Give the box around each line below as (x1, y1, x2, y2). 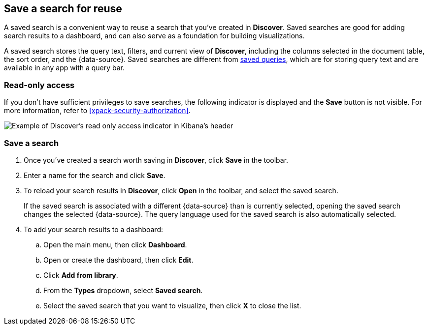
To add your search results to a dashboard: (24, 225, 164, 234)
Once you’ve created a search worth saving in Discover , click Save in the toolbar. (24, 155, 289, 164)
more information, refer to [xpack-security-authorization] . (4, 106, 191, 115)
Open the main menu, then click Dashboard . (43, 240, 187, 249)
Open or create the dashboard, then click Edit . (43, 255, 194, 264)
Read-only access (4, 80, 75, 90)
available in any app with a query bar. (4, 63, 125, 72)
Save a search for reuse (4, 2, 122, 15)
